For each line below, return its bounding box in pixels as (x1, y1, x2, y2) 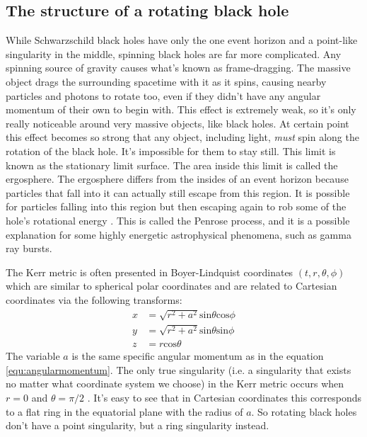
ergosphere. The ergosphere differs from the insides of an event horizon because (6, 171, 349, 186)
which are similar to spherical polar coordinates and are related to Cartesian (6, 278, 337, 293)
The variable (6, 348, 60, 363)
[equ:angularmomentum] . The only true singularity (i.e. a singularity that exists (6, 362, 351, 377)
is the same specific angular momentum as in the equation (71, 348, 324, 363)
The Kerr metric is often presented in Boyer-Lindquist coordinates (6, 264, 293, 279)
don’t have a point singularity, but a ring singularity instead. (6, 418, 269, 433)
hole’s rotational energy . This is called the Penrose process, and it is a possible (6, 212, 350, 227)
